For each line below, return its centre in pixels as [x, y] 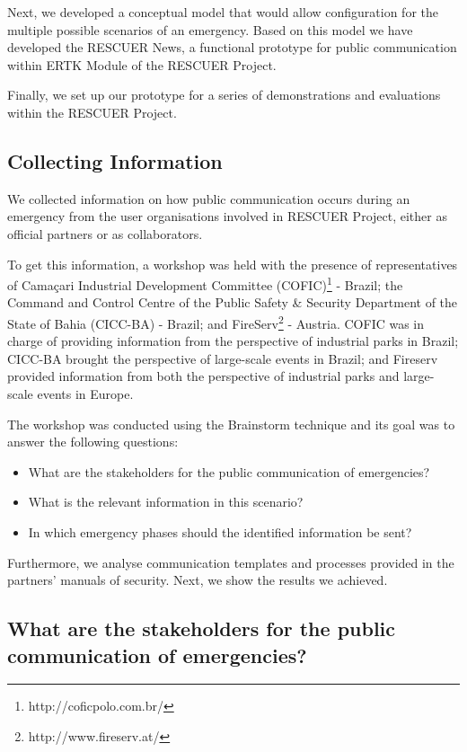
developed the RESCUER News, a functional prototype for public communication [232, 47]
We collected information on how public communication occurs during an [209, 198]
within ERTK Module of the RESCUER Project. [142, 64]
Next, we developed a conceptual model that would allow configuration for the [223, 12]
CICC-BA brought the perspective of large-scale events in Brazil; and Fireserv [223, 358]
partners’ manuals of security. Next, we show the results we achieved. [198, 580]
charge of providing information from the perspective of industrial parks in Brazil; [233, 341]
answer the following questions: [93, 442]
